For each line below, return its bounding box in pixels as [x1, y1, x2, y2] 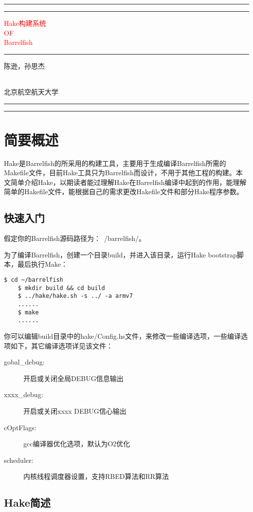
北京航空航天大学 [4, 86, 58, 96]
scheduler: [4, 455, 34, 465]
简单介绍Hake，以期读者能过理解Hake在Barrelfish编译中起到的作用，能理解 [10, 177, 247, 187]
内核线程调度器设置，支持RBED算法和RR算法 [23, 471, 169, 481]
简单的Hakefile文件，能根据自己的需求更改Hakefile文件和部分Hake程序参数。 [4, 186, 243, 197]
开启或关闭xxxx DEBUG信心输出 [23, 405, 126, 416]
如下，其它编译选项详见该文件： [10, 340, 113, 350]
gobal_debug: [4, 357, 45, 367]
